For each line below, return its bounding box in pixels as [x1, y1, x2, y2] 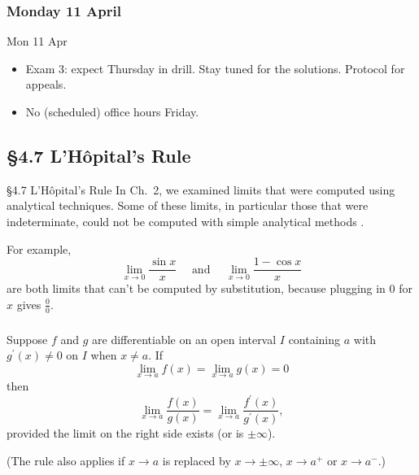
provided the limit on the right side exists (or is [7, 425, 244, 442]
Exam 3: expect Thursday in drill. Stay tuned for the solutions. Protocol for [25, 59, 405, 76]
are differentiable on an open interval [92, 330, 277, 347]
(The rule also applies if [7, 451, 125, 468]
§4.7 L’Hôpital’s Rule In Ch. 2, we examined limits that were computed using [7, 181, 395, 198]
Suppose [7, 330, 48, 347]
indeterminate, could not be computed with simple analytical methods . [7, 212, 364, 229]
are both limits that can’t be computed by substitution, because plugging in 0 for [7, 280, 412, 297]
